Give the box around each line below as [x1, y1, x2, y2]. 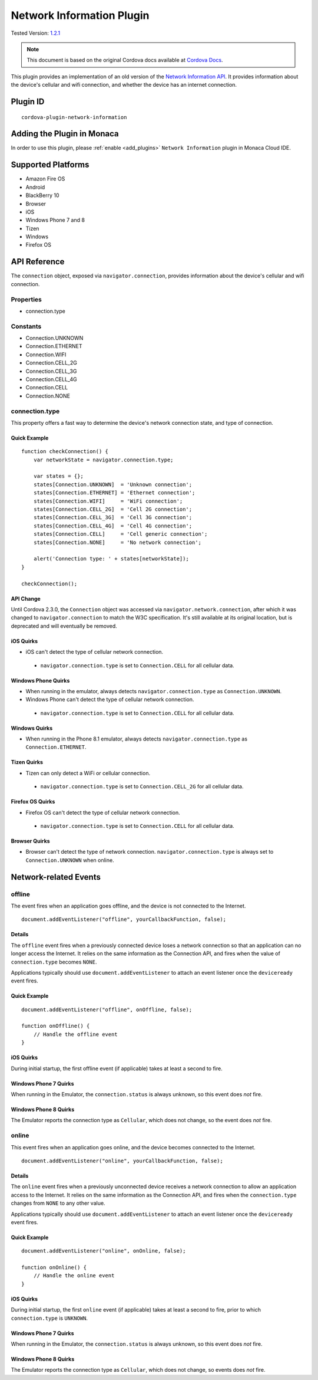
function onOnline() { [21, 1264, 87, 1271]
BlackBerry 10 [25, 192, 59, 199]
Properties [11, 295, 42, 303]
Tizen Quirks [11, 759, 44, 766]
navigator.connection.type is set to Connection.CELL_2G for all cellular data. [40, 783, 244, 790]
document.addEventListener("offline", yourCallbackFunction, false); [21, 916, 227, 923]
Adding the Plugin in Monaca [11, 129, 119, 139]
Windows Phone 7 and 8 [25, 217, 85, 224]
